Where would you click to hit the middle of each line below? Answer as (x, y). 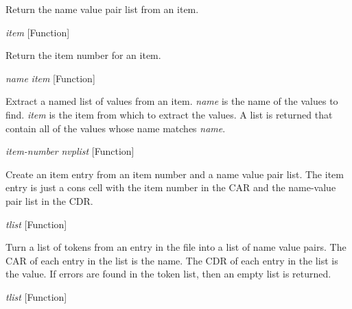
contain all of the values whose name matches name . (116, 128)
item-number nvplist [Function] (70, 151)
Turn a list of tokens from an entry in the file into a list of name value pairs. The (176, 247)
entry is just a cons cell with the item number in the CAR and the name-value (171, 187)
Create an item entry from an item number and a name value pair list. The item (175, 174)
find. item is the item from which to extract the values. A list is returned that (169, 114)
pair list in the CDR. (49, 200)
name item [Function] (50, 78)
